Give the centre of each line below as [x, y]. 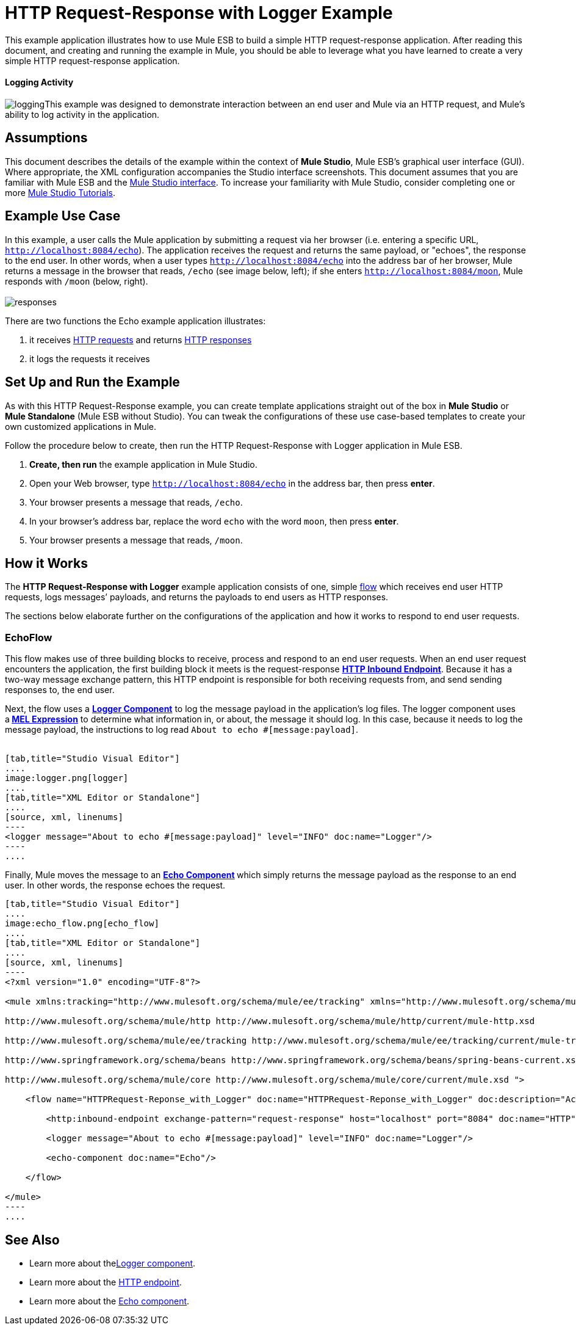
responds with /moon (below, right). [77, 281]
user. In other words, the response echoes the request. [115, 885]
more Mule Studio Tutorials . [60, 192]
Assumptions [46, 138]
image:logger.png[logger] [67, 778]
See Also [32, 1240]
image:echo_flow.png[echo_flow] [82, 924]
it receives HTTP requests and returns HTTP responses [141, 340]
